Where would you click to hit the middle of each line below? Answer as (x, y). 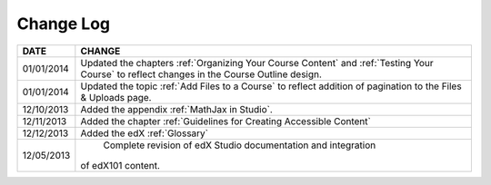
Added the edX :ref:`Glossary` (145, 133)
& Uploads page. (116, 97)
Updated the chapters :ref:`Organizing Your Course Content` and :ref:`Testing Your (257, 63)
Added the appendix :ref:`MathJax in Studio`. (176, 109)
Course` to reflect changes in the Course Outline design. (201, 74)
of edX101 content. (120, 165)
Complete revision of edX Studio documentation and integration (240, 145)
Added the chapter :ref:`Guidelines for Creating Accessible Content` (226, 121)
